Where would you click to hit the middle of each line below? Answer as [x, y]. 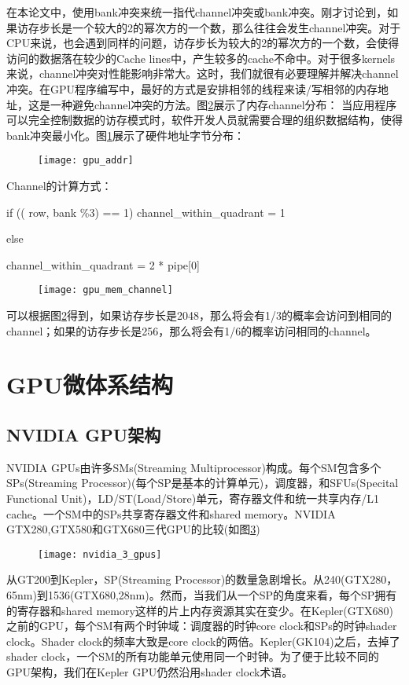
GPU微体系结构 [90, 385]
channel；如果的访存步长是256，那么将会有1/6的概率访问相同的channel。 [192, 330]
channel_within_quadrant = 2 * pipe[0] [103, 264]
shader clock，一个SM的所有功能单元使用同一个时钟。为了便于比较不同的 [193, 656]
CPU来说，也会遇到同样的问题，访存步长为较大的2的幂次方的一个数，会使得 [203, 43]
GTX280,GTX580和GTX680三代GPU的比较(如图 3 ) [133, 529]
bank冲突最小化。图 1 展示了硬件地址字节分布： [125, 135]
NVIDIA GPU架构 [84, 434]
